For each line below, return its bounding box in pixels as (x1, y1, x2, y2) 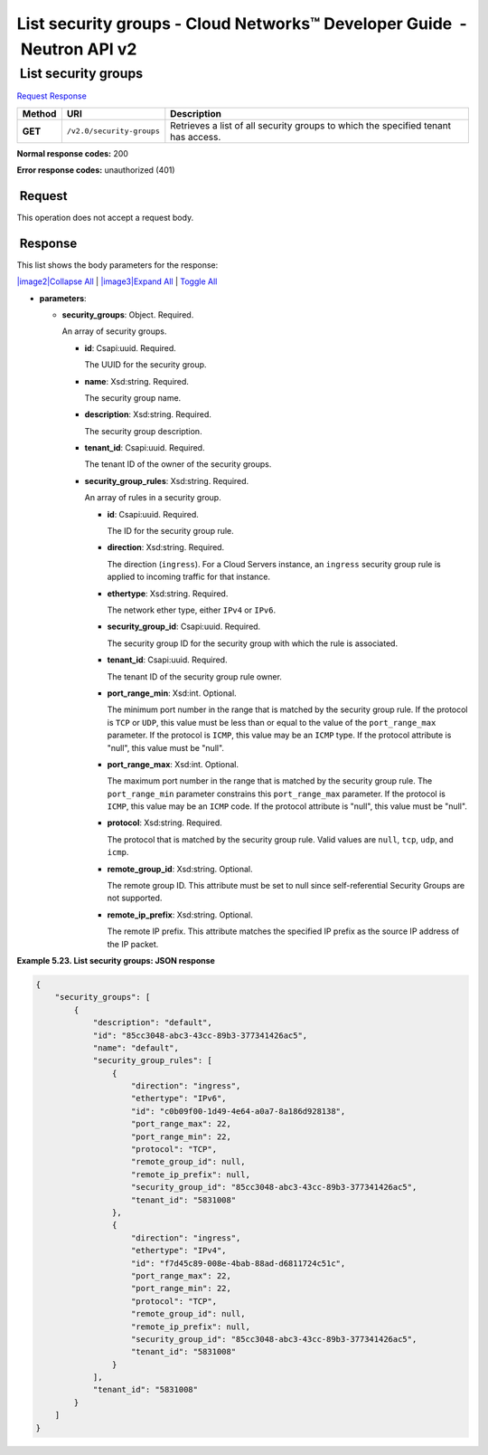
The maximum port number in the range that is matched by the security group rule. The (107, 775, 433, 786)
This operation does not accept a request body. (16, 212, 194, 223)
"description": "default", (92, 1018, 212, 1028)
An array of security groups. (61, 326, 167, 337)
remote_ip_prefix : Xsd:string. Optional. (107, 909, 253, 920)
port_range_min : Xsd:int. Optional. (107, 688, 237, 699)
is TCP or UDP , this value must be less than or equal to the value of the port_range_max (107, 717, 436, 727)
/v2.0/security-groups (66, 127, 160, 136)
